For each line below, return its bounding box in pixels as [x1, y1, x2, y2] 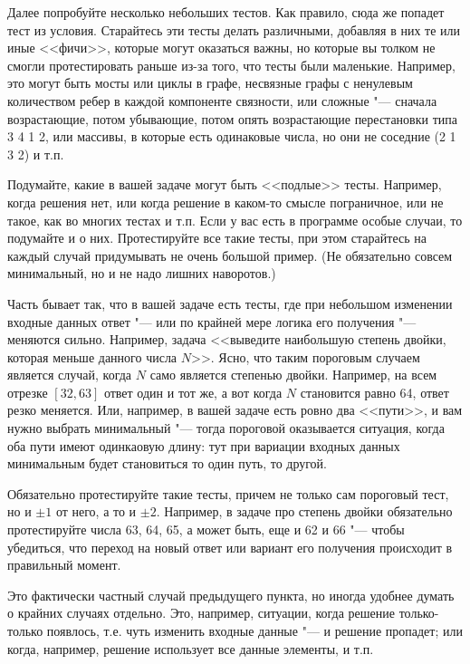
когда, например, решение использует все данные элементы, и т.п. [7, 639, 374, 658]
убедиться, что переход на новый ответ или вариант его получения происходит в [7, 537, 453, 556]
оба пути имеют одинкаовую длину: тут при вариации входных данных [7, 436, 400, 455]
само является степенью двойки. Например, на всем [149, 365, 437, 384]
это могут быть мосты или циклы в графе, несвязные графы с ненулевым [7, 73, 413, 92]
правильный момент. [7, 555, 121, 574]
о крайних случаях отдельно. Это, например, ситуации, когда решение [7, 603, 395, 622]
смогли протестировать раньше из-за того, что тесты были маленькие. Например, [7, 55, 456, 74]
